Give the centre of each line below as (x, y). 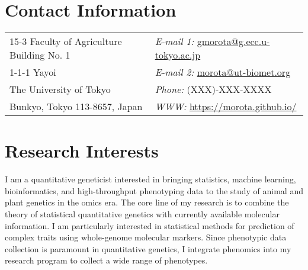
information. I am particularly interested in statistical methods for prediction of (150, 225)
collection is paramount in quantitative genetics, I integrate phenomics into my (148, 248)
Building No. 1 (40, 55)
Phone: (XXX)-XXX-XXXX (213, 89)
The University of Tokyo (60, 89)
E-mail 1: (174, 41)
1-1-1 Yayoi (33, 72)
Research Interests (82, 151)
